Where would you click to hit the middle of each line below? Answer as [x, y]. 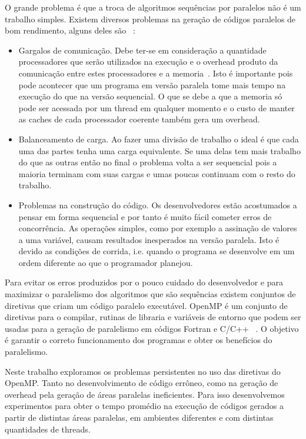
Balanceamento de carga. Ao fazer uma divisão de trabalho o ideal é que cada [159, 139]
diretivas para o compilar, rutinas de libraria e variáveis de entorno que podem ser [153, 317]
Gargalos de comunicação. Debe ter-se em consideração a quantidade [142, 50]
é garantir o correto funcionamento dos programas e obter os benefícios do [139, 340]
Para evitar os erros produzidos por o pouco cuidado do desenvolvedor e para [144, 282]
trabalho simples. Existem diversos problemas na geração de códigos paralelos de [150, 19]
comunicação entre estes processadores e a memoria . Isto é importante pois [156, 73]
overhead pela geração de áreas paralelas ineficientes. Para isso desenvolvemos [145, 394]
